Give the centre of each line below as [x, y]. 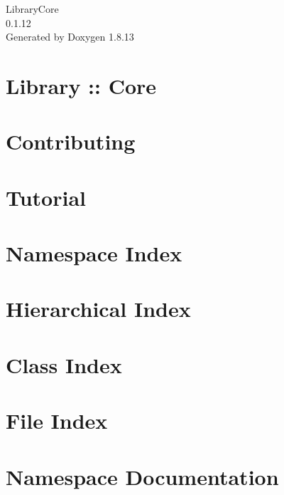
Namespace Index [94, 253]
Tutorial [46, 197]
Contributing [71, 141]
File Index [57, 421]
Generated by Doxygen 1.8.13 [70, 37]
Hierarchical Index [98, 309]
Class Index [64, 364]
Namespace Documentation [142, 476]
